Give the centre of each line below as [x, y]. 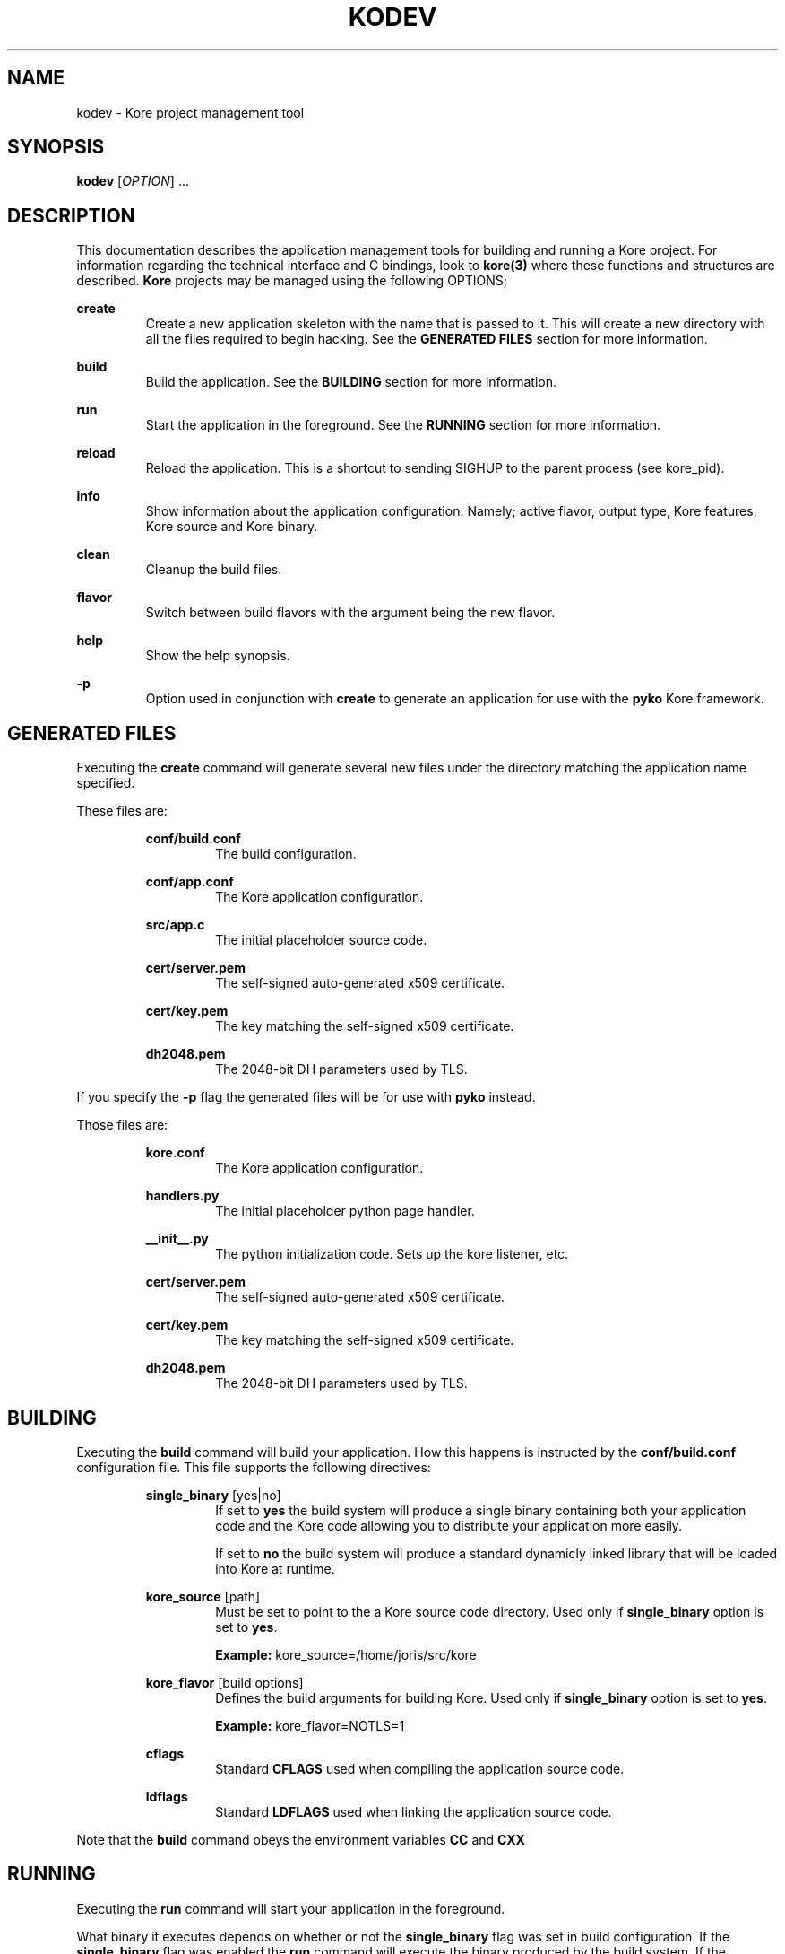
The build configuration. [286, 854]
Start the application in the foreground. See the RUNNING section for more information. [403, 425]
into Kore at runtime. [275, 1568]
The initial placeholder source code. [321, 940]
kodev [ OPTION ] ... [133, 181]
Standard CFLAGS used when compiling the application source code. [420, 1768]
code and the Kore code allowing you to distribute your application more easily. [449, 1525]
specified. [106, 783]
